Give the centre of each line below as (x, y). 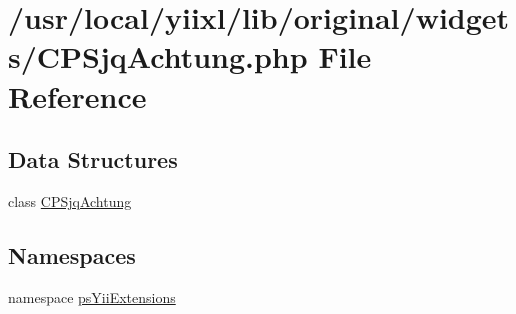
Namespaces (72, 254)
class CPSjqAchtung (70, 200)
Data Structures (93, 159)
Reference (77, 95)
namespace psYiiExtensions (92, 296)
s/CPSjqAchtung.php (158, 56)
